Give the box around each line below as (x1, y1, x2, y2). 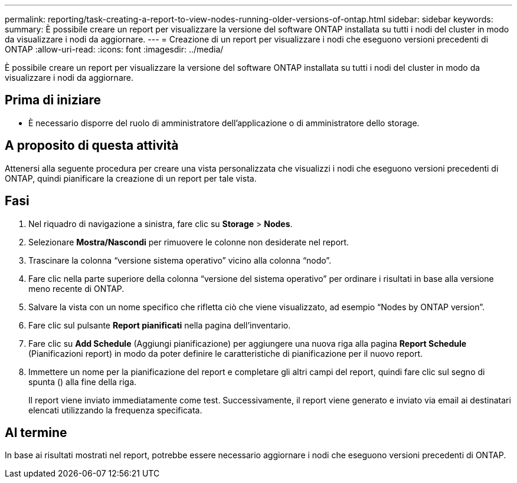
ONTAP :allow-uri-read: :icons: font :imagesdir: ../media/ (5, 44, 224, 54)
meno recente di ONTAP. (28, 283, 125, 294)
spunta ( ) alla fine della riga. (28, 376, 137, 387)
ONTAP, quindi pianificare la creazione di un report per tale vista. (5, 173, 257, 183)
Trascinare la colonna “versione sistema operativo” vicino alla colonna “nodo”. (28, 255, 332, 265)
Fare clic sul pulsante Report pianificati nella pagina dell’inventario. (28, 320, 291, 330)
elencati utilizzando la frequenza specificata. (28, 405, 202, 415)
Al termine (5, 425, 67, 440)
